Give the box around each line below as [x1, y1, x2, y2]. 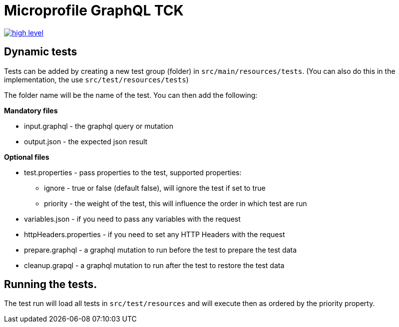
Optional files [4, 152, 49, 161]
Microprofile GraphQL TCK [4, 2, 184, 19]
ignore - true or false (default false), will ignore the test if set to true [44, 183, 266, 192]
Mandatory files [4, 106, 58, 115]
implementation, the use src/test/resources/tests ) [4, 75, 189, 84]
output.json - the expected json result [24, 137, 148, 146]
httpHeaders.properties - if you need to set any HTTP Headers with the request [24, 230, 285, 239]
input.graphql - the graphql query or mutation [24, 121, 173, 130]
